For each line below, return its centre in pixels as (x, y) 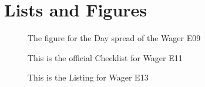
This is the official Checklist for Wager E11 (105, 57)
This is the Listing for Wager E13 (88, 77)
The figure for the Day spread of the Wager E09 (114, 38)
